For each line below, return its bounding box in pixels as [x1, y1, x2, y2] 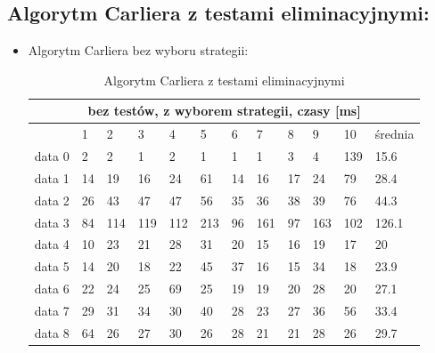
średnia [374, 124, 414, 143]
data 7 [34, 301, 70, 319]
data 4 [34, 235, 70, 253]
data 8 [34, 323, 70, 341]
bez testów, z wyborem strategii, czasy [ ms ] [87, 101, 361, 120]
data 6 [34, 279, 70, 298]
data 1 [34, 168, 70, 187]
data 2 [34, 190, 70, 209]
